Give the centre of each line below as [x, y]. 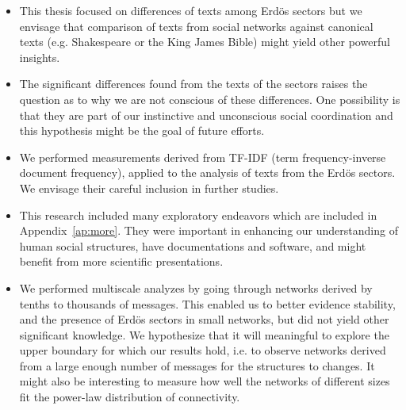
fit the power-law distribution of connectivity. [130, 397]
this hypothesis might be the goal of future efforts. [142, 130]
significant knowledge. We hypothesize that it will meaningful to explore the [204, 334]
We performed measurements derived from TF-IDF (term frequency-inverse [203, 157]
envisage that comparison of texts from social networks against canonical [196, 26]
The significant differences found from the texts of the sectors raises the [193, 84]
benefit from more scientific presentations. [121, 261]
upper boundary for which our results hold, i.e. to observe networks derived [203, 350]
